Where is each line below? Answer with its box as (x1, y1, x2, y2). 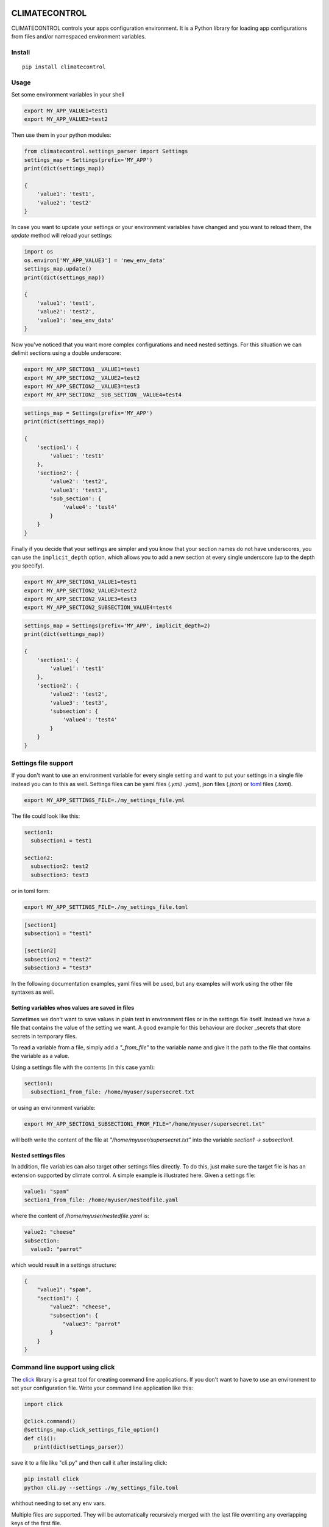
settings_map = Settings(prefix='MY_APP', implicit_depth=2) (24, 622, 211, 629)
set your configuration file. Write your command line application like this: (11, 1384, 193, 1392)
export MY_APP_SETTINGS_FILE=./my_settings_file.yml (24, 796, 185, 803)
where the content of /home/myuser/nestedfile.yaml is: (11, 1212, 149, 1220)
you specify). (11, 562, 44, 569)
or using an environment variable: (11, 1104, 96, 1112)
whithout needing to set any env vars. (11, 1500, 106, 1507)
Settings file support (11, 759, 74, 767)
